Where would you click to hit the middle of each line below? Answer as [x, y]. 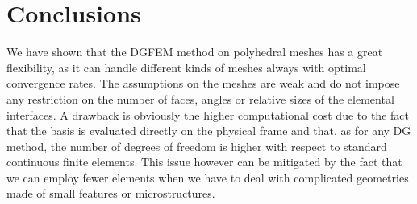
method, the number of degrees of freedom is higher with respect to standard [197, 146]
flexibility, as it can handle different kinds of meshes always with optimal [186, 67]
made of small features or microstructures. [111, 193]
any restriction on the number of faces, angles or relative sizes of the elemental [200, 98]
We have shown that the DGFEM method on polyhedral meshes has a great [195, 52]
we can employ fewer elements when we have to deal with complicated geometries [208, 177]
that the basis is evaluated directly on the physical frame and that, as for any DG [209, 131]
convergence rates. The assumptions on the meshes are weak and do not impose [203, 83]
